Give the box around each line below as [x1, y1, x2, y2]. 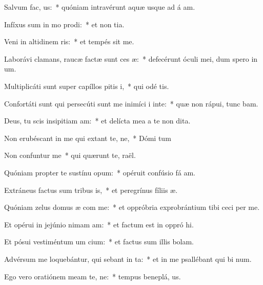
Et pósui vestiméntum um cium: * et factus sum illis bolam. [4, 236, 194, 247]
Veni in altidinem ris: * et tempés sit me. [4, 36, 134, 47]
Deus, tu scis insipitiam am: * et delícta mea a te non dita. [4, 115, 191, 126]
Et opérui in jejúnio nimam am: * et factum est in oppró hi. [4, 219, 194, 229]
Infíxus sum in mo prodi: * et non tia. [4, 19, 125, 29]
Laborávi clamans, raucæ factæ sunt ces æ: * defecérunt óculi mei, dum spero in [4, 53, 258, 64]
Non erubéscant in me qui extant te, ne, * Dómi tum [4, 132, 171, 143]
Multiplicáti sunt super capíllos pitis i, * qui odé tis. [4, 80, 169, 91]
